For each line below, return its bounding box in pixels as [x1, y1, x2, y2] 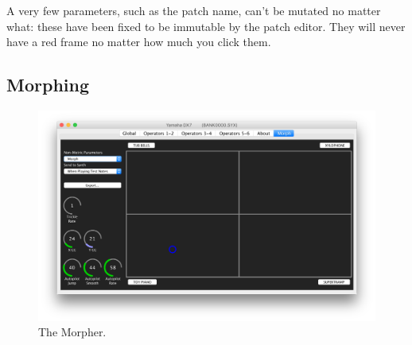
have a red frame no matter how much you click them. [6, 33, 271, 50]
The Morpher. [38, 324, 107, 340]
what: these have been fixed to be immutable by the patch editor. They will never [6, 17, 406, 34]
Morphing [6, 72, 89, 97]
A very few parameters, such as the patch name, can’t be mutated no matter [6, 2, 381, 18]
